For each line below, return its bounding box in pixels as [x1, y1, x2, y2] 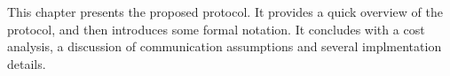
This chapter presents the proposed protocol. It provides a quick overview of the [7, 3, 443, 20]
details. [7, 54, 46, 72]
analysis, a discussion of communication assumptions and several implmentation [7, 37, 442, 56]
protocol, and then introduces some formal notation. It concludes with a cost [7, 19, 425, 38]
